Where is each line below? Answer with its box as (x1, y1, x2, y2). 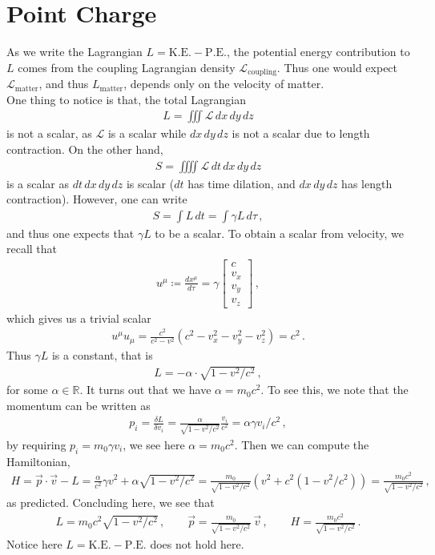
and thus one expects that (6, 224, 135, 241)
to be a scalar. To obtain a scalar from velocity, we (155, 224, 404, 241)
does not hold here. (150, 535, 244, 552)
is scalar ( (126, 175, 175, 191)
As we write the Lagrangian (6, 43, 143, 60)
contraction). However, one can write (6, 191, 187, 207)
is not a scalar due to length (232, 125, 370, 142)
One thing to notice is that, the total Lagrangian (6, 90, 246, 107)
